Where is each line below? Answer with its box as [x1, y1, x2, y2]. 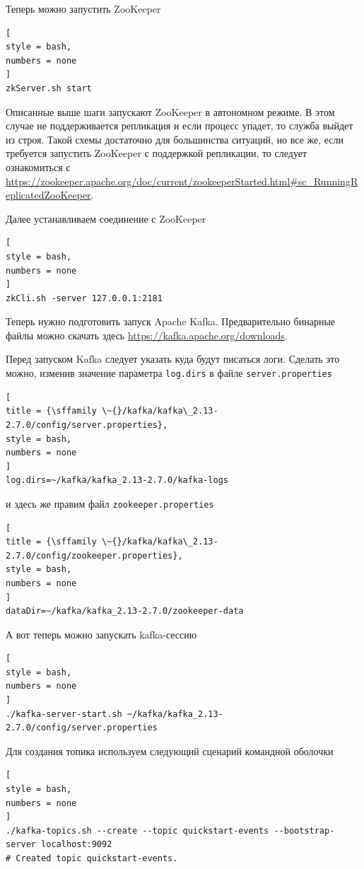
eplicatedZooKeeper [6, 187, 91, 202]
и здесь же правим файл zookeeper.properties [6, 496, 214, 511]
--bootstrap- [274, 825, 335, 836]
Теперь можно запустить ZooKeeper [6, 1, 161, 16]
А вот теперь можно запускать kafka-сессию [6, 626, 197, 641]
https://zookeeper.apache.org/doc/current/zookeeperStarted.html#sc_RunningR [6, 173, 358, 188]
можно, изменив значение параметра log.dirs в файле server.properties [6, 366, 332, 380]
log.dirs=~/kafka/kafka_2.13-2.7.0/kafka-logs [6, 475, 228, 486]
